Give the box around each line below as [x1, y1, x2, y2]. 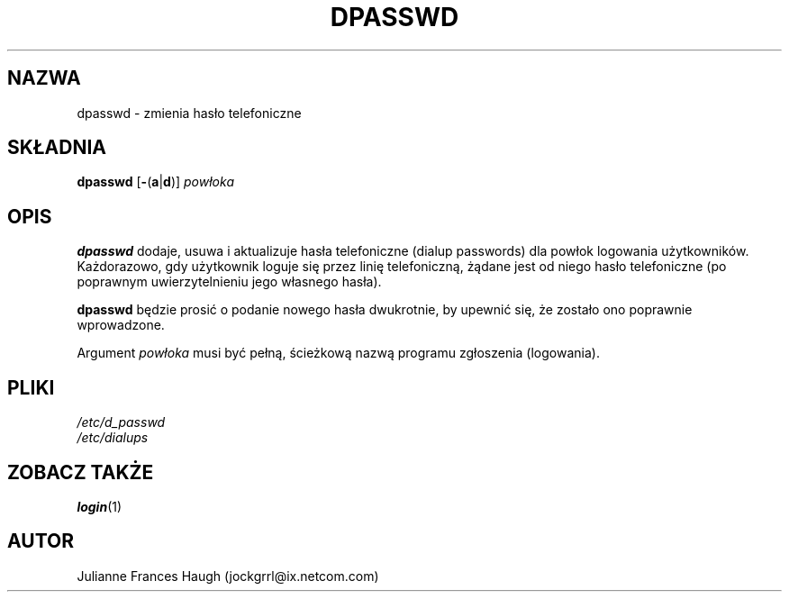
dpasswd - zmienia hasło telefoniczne [77, 104, 302, 121]
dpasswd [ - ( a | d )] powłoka [77, 174, 234, 190]
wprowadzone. [77, 317, 165, 333]
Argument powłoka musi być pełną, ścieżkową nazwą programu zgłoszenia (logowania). [77, 345, 600, 361]
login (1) [77, 498, 122, 514]
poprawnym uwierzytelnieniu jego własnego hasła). [77, 274, 382, 290]
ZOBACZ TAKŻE [7, 460, 154, 484]
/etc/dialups [77, 430, 149, 446]
